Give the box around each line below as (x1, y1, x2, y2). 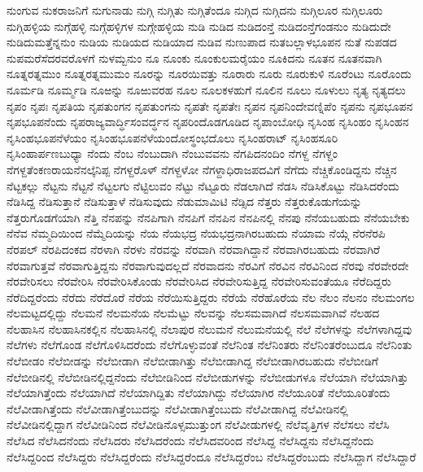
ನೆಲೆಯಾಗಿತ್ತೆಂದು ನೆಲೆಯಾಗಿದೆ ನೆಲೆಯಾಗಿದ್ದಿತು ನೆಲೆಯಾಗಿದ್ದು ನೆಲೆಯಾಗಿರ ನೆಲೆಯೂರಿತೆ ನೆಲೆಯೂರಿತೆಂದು (7, 384, 390, 401)
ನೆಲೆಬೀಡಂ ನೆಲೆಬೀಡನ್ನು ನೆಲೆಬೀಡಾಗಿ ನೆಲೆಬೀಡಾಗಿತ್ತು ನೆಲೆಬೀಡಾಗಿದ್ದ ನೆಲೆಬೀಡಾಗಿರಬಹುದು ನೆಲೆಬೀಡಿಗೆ (7, 352, 378, 369)
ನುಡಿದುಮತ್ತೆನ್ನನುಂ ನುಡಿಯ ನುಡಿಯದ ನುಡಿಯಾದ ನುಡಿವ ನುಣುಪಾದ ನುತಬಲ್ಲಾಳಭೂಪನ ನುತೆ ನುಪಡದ (7, 33, 397, 50)
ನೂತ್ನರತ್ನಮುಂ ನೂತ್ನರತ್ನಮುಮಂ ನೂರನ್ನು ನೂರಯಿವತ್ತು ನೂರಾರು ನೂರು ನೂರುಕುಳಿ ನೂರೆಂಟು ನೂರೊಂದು (7, 65, 412, 82)
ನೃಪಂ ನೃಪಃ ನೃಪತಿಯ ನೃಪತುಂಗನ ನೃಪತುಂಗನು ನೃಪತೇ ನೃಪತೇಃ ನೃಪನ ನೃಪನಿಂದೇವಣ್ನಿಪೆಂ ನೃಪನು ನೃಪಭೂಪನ (7, 97, 413, 114)
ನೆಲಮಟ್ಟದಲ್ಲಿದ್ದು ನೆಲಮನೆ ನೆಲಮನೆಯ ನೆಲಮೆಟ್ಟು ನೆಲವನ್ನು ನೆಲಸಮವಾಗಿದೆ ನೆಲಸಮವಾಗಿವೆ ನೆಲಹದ (7, 304, 380, 321)
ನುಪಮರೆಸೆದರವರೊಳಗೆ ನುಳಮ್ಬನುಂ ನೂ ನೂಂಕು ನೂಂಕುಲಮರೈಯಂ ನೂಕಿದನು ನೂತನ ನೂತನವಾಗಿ (7, 49, 382, 66)
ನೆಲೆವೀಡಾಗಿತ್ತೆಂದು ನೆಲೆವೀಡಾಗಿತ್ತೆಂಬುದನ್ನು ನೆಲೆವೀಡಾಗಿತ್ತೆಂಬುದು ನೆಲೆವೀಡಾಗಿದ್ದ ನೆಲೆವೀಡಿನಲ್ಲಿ (7, 400, 348, 417)
